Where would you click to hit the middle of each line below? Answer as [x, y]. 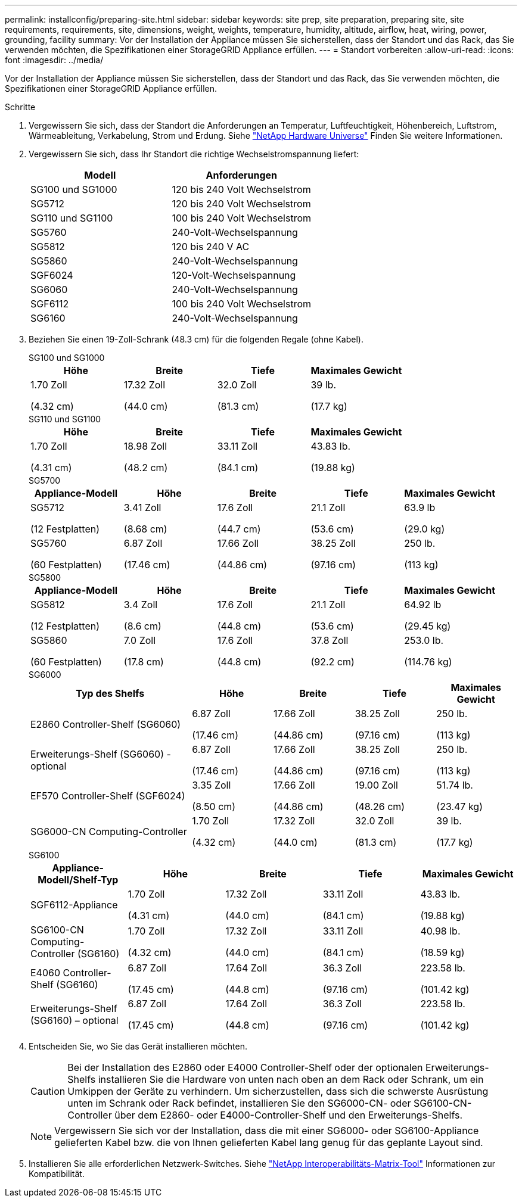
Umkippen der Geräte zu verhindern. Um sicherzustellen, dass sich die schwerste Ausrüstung [278, 1091]
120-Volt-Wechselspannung [234, 275]
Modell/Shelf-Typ [78, 880]
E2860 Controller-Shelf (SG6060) [106, 724]
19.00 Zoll [376, 785]
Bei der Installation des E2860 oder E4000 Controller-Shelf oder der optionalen [245, 1067]
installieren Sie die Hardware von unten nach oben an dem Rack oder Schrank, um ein [291, 1079]
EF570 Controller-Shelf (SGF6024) [108, 796]
